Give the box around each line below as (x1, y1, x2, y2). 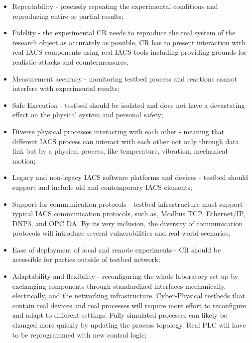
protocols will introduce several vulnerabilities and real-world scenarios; (12, 228, 231, 238)
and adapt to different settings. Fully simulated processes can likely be (12, 310, 228, 320)
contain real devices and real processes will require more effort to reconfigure (12, 300, 247, 310)
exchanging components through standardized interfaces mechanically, (12, 280, 226, 291)
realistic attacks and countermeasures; (12, 56, 128, 67)
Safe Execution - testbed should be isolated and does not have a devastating (12, 99, 245, 110)
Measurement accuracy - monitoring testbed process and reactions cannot (12, 73, 238, 84)
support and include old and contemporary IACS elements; (12, 181, 192, 192)
